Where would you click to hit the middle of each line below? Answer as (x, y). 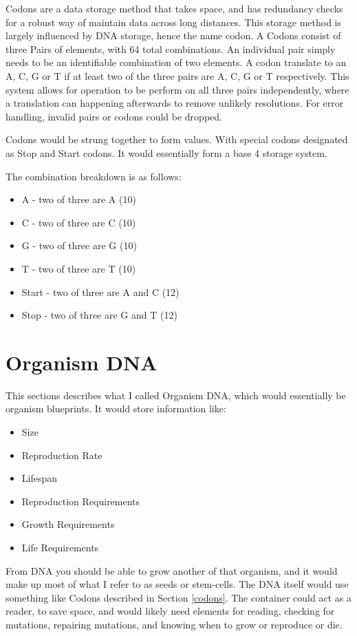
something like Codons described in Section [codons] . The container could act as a (178, 597)
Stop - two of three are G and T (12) (99, 315)
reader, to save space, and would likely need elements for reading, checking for (170, 611)
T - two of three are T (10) (79, 268)
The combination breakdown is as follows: (94, 176)
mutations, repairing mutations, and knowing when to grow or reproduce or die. (174, 624)
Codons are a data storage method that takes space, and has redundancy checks (174, 8)
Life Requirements (60, 547)
